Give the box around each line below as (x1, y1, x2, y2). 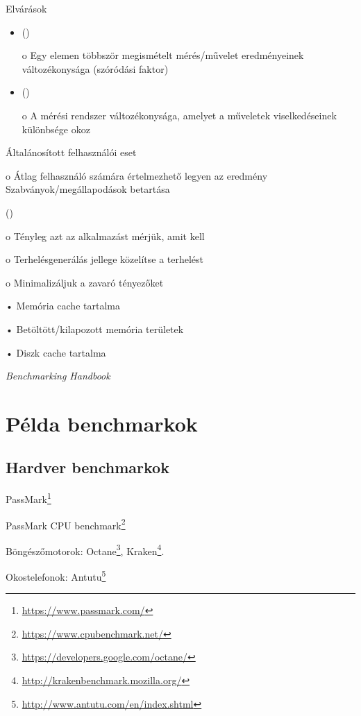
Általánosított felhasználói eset (6, 145, 137, 160)
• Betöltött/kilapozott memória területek (6, 321, 184, 336)
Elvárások (6, 1, 47, 15)
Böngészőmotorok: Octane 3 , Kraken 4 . (6, 541, 165, 558)
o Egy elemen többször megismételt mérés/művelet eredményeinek (22, 48, 304, 62)
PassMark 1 (6, 490, 51, 506)
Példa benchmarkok (6, 409, 198, 437)
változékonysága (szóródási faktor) (22, 61, 169, 76)
